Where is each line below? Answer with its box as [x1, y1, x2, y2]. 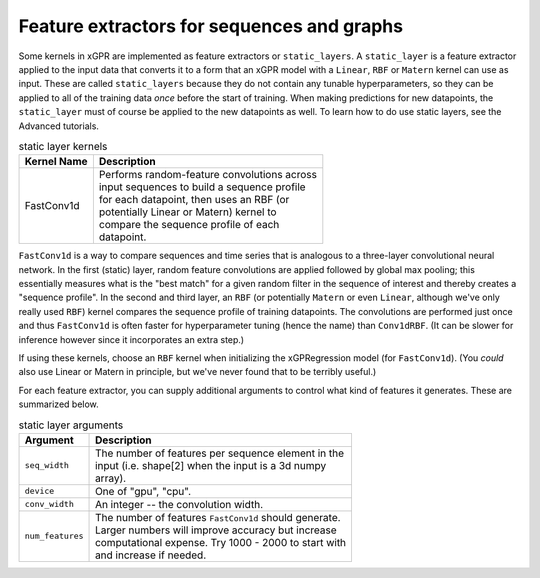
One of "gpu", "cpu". [95, 484, 192, 498]
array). [95, 471, 127, 485]
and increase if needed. [95, 548, 207, 562]
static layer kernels [18, 140, 108, 154]
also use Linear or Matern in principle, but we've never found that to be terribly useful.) [18, 366, 377, 378]
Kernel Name [24, 155, 89, 169]
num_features [24, 531, 84, 542]
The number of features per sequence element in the [95, 446, 345, 460]
